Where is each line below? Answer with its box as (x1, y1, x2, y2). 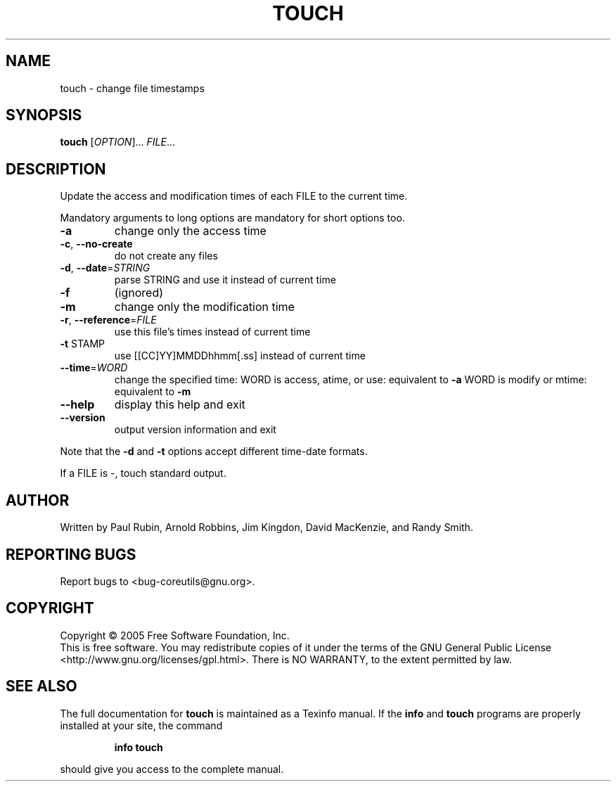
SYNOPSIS (6, 106, 82, 124)
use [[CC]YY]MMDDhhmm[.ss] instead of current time (114, 350, 366, 362)
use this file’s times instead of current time (114, 326, 311, 338)
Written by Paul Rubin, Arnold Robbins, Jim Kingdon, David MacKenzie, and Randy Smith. (60, 521, 473, 534)
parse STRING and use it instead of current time (114, 274, 336, 286)
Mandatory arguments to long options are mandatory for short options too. (60, 212, 405, 224)
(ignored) (114, 286, 164, 300)
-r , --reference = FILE (60, 314, 157, 326)
